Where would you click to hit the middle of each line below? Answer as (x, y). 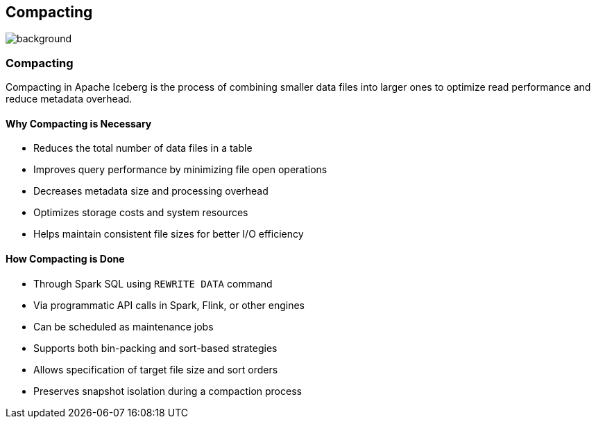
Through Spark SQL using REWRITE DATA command (153, 283)
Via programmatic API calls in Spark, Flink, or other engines (169, 305)
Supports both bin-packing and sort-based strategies (155, 348)
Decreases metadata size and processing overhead (151, 191)
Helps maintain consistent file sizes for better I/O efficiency (169, 234)
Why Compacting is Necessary (79, 123)
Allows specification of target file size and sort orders (156, 369)
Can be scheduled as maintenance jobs (124, 326)
